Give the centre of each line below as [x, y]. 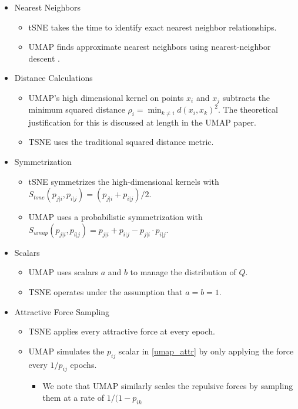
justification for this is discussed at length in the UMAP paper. [142, 122]
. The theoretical [248, 109]
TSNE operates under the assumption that [106, 292]
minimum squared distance [77, 109]
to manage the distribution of [183, 272]
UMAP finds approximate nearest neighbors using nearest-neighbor [150, 47]
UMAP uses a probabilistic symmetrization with [115, 217]
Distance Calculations [53, 78]
